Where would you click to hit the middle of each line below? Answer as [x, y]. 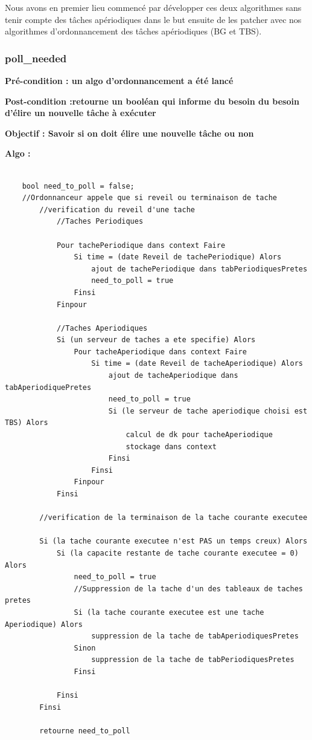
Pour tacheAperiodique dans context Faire [160, 352]
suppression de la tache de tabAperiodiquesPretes [195, 636]
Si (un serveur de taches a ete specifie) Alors [156, 340]
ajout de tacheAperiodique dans [173, 376]
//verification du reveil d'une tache [117, 209]
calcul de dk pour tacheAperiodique [199, 435]
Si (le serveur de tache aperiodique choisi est [208, 411]
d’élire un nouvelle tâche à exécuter [81, 113]
